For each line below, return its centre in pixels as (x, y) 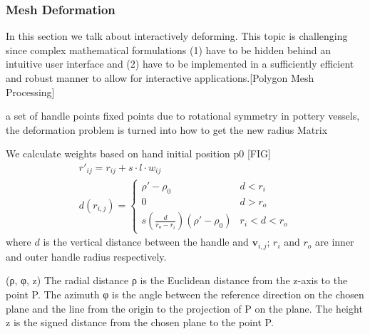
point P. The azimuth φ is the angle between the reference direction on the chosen (185, 294)
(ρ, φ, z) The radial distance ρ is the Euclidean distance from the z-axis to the (177, 280)
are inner (335, 242)
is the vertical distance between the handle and (146, 242)
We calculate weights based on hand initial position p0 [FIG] (138, 153)
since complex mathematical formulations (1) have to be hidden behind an (168, 49)
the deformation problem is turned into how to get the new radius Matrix (167, 129)
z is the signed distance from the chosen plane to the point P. (140, 322)
